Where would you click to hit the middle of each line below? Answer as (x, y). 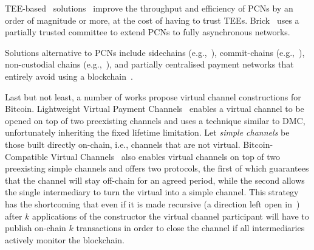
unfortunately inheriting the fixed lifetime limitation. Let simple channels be (147, 132)
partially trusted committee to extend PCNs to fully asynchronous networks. (148, 32)
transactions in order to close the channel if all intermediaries (190, 228)
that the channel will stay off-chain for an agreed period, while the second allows (155, 180)
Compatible (26, 156)
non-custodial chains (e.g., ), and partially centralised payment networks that (149, 64)
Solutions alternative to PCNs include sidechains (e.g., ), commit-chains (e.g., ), (155, 52)
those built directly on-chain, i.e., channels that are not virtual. (123, 144)
